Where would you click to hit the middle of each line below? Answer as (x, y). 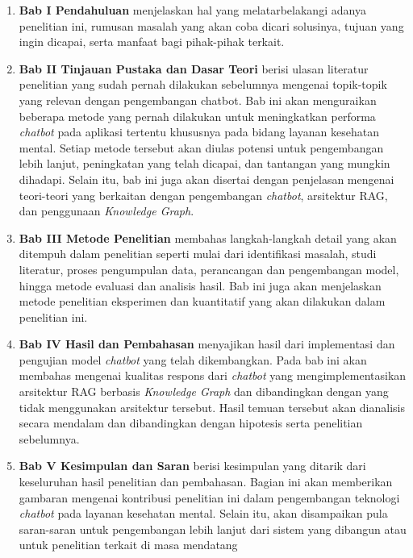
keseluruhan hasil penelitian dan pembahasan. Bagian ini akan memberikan (206, 482)
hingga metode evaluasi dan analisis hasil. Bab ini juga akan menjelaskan (200, 285)
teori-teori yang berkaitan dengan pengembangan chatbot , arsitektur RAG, (203, 195)
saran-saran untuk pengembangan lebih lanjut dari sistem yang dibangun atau (213, 529)
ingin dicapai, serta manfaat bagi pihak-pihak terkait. (152, 42)
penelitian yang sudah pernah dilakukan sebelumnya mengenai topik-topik (203, 84)
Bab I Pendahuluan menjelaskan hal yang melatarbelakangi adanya (192, 10)
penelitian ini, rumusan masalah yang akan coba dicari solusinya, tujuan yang (211, 25)
